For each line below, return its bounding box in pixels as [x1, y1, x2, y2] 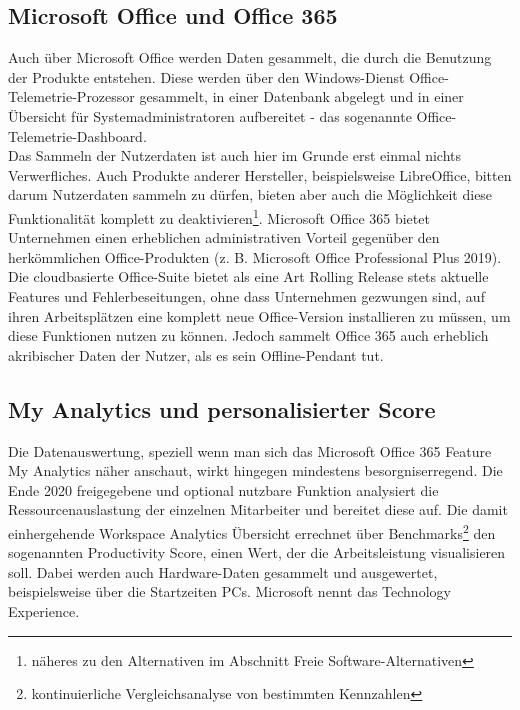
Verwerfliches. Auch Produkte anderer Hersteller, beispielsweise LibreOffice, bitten [8, 164, 512, 185]
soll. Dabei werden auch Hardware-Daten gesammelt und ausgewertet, [8, 561, 438, 582]
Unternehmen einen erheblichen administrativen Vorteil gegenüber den [8, 227, 440, 248]
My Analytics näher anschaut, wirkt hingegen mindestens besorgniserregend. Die [8, 460, 503, 481]
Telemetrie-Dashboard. [8, 125, 147, 146]
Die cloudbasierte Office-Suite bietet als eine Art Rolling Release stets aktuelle [8, 266, 489, 287]
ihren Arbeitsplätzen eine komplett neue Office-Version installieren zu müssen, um [8, 305, 511, 326]
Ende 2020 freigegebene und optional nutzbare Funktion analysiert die [8, 479, 439, 500]
